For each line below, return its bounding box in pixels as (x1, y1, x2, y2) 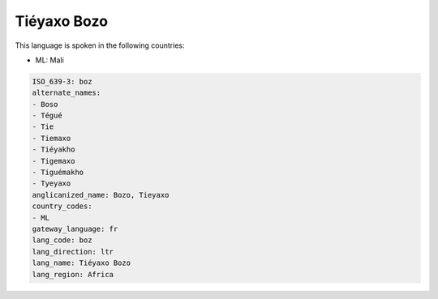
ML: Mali (35, 55, 64, 65)
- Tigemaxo (32, 156, 75, 165)
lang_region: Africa (32, 270, 114, 279)
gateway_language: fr (32, 224, 118, 233)
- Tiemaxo (32, 134, 71, 143)
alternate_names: (32, 88, 101, 97)
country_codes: (32, 202, 92, 211)
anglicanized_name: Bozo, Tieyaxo (32, 190, 170, 199)
